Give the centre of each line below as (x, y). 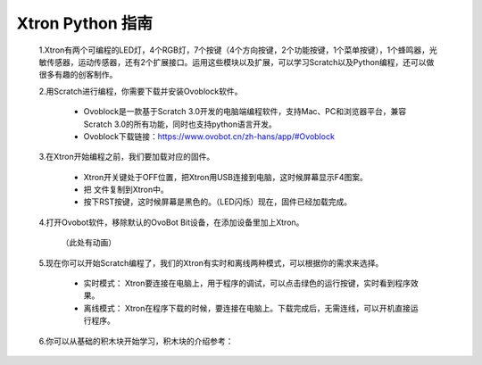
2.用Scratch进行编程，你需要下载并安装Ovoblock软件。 (141, 91)
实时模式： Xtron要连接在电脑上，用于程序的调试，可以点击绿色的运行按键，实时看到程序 (247, 283)
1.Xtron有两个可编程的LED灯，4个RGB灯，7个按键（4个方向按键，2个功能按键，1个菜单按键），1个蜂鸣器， (234, 50)
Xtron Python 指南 (85, 23)
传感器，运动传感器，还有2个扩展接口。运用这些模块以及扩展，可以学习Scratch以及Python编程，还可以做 (240, 62)
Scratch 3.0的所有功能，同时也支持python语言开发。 (180, 124)
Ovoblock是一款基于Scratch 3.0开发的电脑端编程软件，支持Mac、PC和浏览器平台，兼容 (245, 112)
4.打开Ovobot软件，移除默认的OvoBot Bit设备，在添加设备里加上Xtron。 (171, 222)
